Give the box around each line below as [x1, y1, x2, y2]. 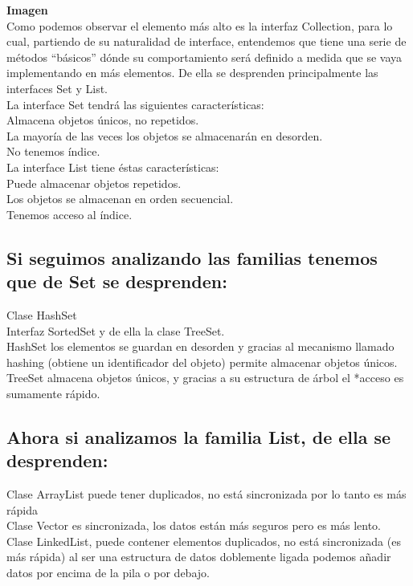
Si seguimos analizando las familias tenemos [6, 245, 378, 270]
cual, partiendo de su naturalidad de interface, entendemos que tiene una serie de [6, 33, 407, 50]
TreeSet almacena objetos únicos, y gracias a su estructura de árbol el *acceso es [6, 369, 404, 386]
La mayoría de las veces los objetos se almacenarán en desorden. [6, 127, 323, 144]
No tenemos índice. [6, 143, 100, 160]
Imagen [6, 2, 48, 18]
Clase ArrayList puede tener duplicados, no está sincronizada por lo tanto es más [6, 486, 407, 503]
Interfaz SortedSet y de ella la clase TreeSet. [6, 322, 225, 339]
